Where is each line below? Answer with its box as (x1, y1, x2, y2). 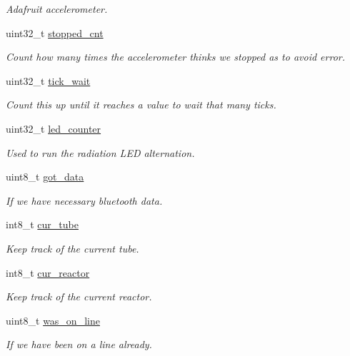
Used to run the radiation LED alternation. (6, 145, 195, 160)
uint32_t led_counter (6, 121, 101, 136)
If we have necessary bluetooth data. (6, 193, 163, 208)
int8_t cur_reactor (6, 265, 90, 280)
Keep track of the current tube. (6, 240, 139, 255)
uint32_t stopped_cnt (6, 25, 104, 40)
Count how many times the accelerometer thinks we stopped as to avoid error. (6, 49, 346, 64)
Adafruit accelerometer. (6, 1, 108, 16)
